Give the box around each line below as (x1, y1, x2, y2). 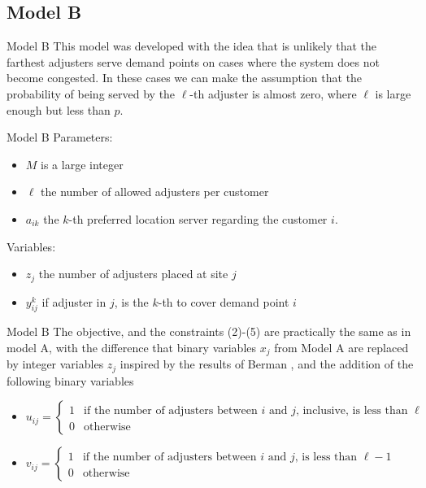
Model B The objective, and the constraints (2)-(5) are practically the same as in (7, 323, 411, 340)
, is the (114, 293, 149, 310)
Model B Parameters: (7, 129, 113, 146)
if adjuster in (41, 293, 106, 310)
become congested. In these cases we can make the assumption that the (7, 69, 363, 86)
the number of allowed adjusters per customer (41, 183, 269, 200)
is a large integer (41, 155, 124, 172)
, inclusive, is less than (295, 405, 408, 417)
